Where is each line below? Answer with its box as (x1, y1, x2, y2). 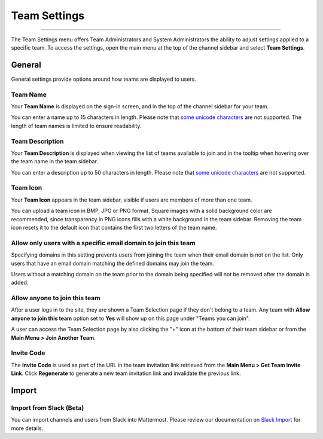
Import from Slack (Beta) (11, 404, 84, 412)
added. (11, 279, 29, 286)
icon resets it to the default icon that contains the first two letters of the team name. (11, 224, 217, 231)
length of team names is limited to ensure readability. (11, 122, 142, 129)
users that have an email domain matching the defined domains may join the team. (11, 260, 215, 267)
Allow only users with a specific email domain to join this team (11, 239, 196, 247)
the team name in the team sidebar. (11, 158, 99, 165)
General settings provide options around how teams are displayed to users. (11, 75, 197, 83)
